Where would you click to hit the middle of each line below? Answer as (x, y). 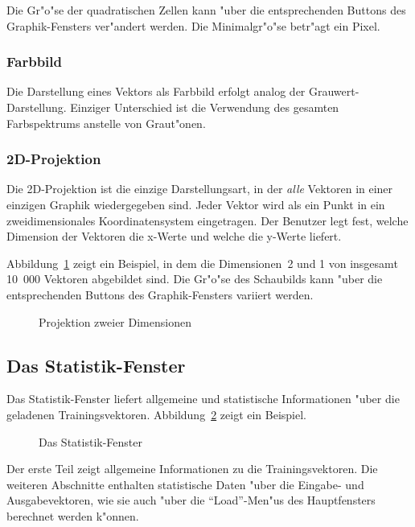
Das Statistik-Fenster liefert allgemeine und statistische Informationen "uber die (203, 399)
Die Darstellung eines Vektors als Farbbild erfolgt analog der (156, 91)
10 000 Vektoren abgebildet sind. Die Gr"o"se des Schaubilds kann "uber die (195, 279)
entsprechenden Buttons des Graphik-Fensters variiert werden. (160, 294)
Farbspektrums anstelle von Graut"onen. (106, 123)
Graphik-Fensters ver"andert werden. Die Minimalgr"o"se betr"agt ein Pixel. (193, 25)
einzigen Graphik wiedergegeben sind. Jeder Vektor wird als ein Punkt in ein (196, 204)
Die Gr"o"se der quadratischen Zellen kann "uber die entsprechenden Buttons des (206, 10)
